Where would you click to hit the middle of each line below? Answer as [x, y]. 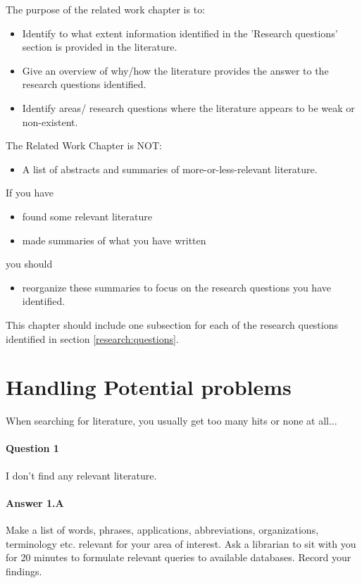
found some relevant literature [87, 216]
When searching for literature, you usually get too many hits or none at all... [171, 421]
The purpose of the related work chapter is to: [106, 9]
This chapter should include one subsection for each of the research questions [172, 324]
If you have [30, 193]
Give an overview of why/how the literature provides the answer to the [175, 70]
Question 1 [32, 448]
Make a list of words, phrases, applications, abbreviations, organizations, [162, 529]
